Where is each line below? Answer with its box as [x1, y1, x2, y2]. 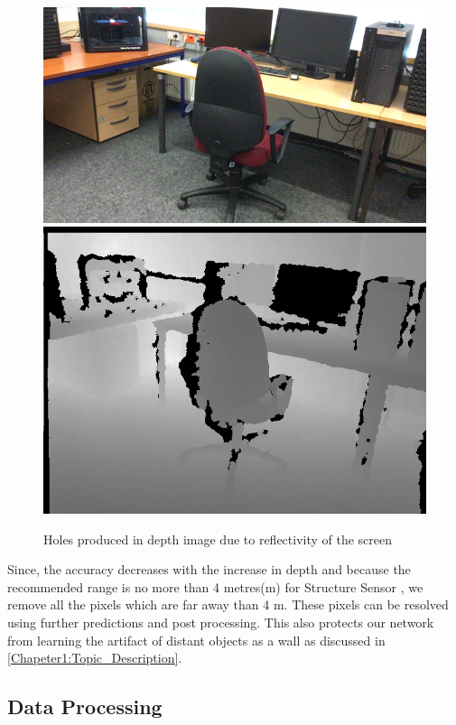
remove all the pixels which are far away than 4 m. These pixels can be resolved [7, 595, 449, 614]
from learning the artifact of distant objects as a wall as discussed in [7, 630, 386, 649]
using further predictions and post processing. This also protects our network [7, 613, 434, 632]
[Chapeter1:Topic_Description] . [7, 648, 182, 667]
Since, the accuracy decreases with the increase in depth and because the [7, 560, 411, 579]
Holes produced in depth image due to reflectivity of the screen [43, 529, 393, 548]
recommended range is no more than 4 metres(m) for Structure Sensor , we [7, 577, 423, 596]
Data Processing [7, 692, 163, 720]
